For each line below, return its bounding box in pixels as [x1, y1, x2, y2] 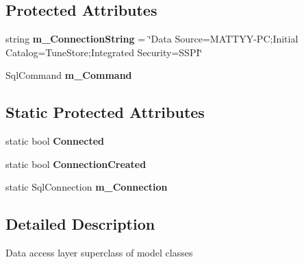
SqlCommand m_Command [5, 68, 132, 82]
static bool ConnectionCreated [5, 156, 147, 171]
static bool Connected [5, 134, 105, 148]
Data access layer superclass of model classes [5, 245, 193, 260]
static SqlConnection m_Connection [5, 180, 168, 194]
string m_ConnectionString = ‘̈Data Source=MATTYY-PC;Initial [5, 32, 299, 46]
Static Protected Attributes [5, 101, 205, 123]
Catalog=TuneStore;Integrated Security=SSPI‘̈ [5, 45, 203, 59]
